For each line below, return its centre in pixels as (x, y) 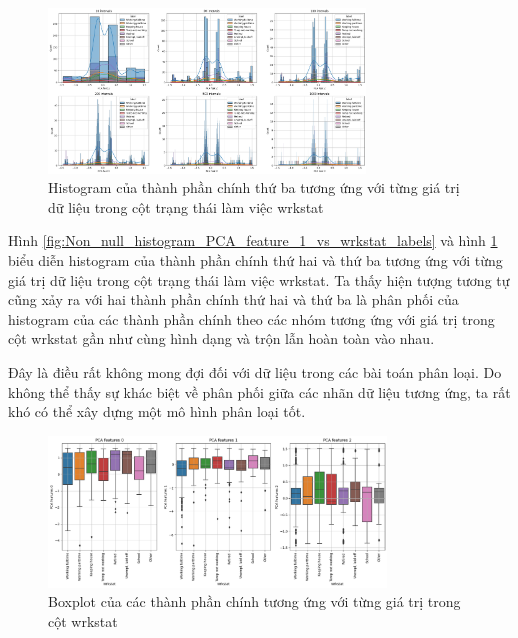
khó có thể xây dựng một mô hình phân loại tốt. (157, 411)
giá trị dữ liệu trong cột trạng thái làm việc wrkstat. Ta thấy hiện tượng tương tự (259, 279)
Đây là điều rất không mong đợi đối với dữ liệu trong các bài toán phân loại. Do (255, 372)
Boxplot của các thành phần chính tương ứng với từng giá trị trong (254, 601)
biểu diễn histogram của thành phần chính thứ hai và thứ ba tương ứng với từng (255, 260)
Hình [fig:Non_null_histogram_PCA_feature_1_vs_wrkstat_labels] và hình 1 (253, 240)
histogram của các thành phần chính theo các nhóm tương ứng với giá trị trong (251, 318)
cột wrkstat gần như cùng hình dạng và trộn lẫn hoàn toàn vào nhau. (221, 338)
